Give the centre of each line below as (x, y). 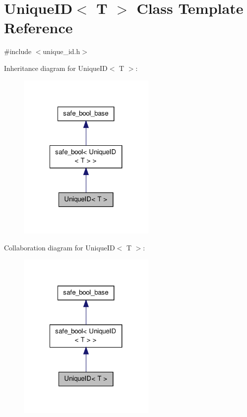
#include (18, 51)
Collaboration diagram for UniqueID (60, 247)
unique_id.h (62, 51)
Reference (38, 28)
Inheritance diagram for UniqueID (56, 68)
